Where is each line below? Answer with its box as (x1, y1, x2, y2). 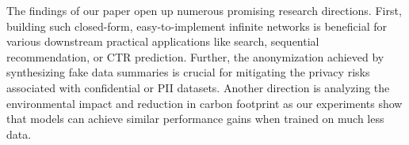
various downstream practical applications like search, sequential (6, 33, 319, 50)
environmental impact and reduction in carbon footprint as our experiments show (6, 95, 403, 111)
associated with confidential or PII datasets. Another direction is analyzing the (6, 79, 390, 95)
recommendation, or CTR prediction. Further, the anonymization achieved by (6, 48, 384, 65)
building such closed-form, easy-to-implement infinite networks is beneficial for (6, 17, 388, 34)
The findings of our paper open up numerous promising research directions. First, (6, 2, 402, 18)
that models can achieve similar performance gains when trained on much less (6, 110, 384, 127)
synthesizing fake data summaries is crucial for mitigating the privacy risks (6, 64, 370, 80)
